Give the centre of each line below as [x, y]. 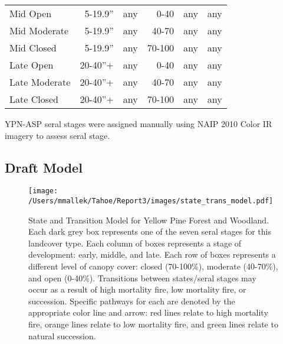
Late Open [32, 65]
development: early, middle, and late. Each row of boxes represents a [152, 254]
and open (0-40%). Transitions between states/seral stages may [142, 278]
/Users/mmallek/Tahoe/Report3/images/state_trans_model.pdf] [151, 201]
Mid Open [31, 13]
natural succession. [62, 335]
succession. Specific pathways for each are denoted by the [132, 301]
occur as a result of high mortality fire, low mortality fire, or [137, 289]
